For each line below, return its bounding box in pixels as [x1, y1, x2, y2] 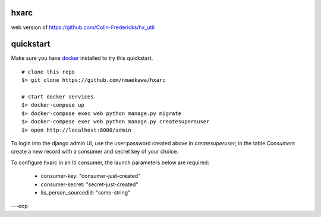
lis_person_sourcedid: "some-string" [40, 189, 131, 196]
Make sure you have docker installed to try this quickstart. [11, 55, 153, 62]
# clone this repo [21, 68, 75, 75]
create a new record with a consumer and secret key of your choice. [11, 148, 178, 155]
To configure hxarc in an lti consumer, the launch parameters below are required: [11, 159, 209, 166]
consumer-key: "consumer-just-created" [40, 173, 141, 180]
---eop [11, 202, 28, 210]
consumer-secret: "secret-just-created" [40, 181, 139, 188]
